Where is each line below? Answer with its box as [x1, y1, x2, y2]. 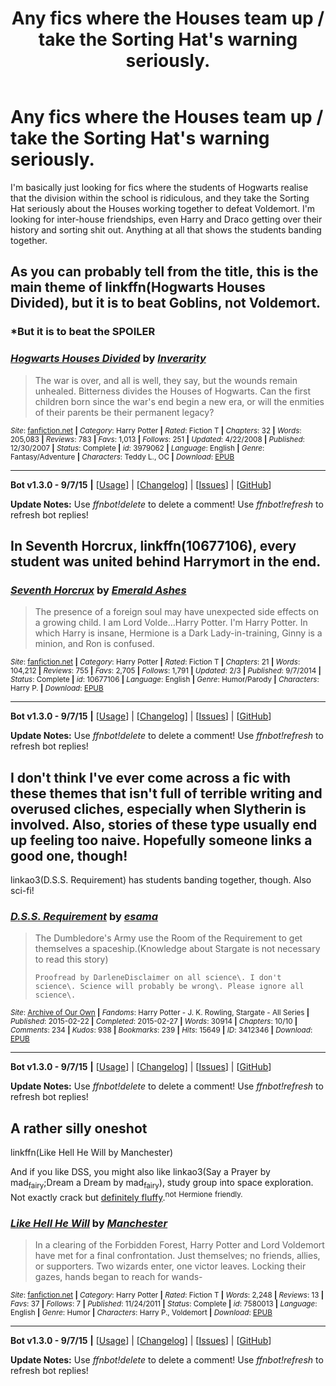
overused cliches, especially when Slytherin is [10, 800, 307, 817]
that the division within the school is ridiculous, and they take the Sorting [10, 192, 310, 204]
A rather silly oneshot [10, 1120, 148, 1137]
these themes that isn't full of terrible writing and [10, 785, 323, 802]
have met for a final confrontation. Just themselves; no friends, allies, [34, 1249, 321, 1261]
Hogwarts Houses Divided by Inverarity [10, 352, 207, 366]
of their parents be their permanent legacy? [34, 406, 215, 418]
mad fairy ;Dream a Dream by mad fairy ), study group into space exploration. [10, 1177, 314, 1191]
